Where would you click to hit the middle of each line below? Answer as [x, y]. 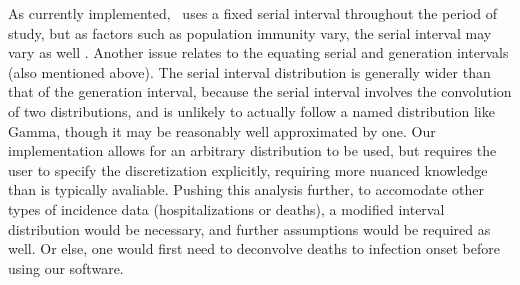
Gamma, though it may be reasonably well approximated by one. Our [222, 130]
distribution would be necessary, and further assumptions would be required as [249, 228]
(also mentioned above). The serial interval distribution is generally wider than [249, 71]
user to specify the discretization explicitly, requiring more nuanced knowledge [248, 169]
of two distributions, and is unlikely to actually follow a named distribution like [251, 110]
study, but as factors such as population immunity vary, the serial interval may [250, 32]
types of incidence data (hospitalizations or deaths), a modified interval [226, 208]
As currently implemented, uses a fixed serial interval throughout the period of [253, 13]
